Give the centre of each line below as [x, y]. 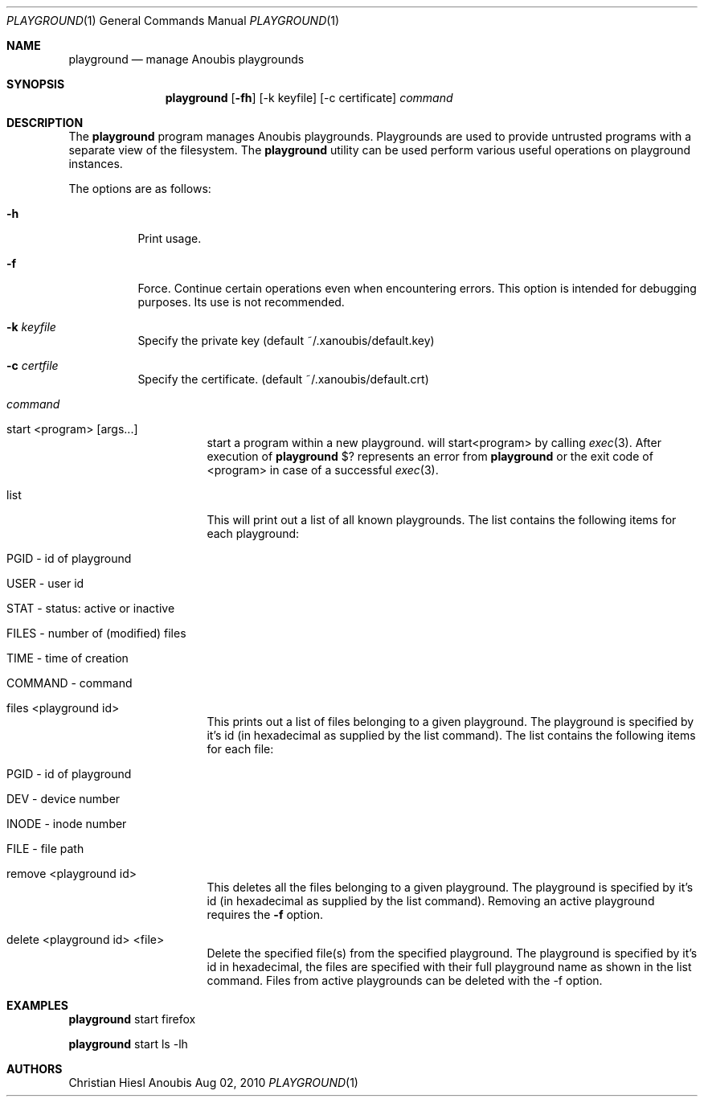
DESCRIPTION [45, 123]
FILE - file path [45, 849]
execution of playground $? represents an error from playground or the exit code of [430, 456]
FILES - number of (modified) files [96, 633]
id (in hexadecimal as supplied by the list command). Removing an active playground [431, 901]
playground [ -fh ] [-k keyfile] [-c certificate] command [309, 98]
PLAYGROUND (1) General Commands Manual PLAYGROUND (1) [173, 21]
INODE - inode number [67, 824]
